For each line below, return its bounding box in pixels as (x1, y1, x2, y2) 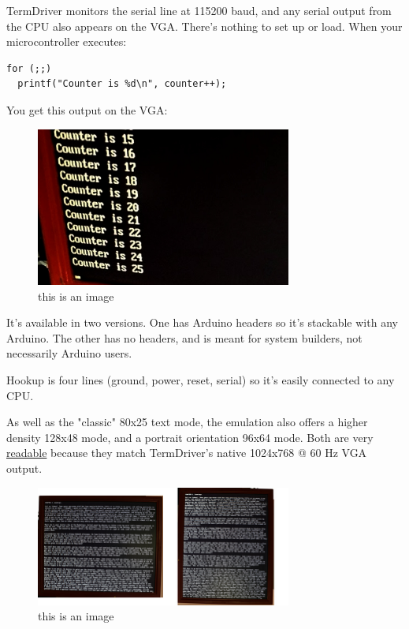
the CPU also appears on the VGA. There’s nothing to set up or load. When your (6, 17, 403, 34)
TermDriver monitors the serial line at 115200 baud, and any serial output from (6, 2, 392, 18)
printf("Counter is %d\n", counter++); (17, 78, 227, 90)
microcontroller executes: (6, 33, 127, 50)
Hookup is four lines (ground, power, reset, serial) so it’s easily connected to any (6, 371, 395, 388)
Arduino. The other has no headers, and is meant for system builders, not (6, 329, 363, 346)
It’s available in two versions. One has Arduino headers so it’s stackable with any (6, 314, 398, 331)
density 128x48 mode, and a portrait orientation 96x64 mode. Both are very (6, 429, 374, 445)
